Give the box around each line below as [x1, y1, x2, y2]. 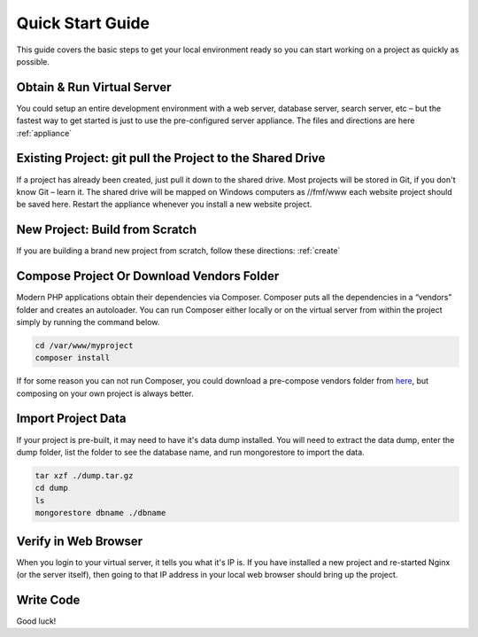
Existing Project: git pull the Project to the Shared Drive [16, 151, 326, 166]
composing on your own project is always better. [16, 388, 194, 399]
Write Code [16, 592, 81, 607]
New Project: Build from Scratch [16, 222, 197, 237]
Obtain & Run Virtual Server [16, 80, 172, 95]
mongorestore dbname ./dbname [35, 508, 166, 518]
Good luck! [16, 616, 57, 626]
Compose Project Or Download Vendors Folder [16, 268, 280, 284]
